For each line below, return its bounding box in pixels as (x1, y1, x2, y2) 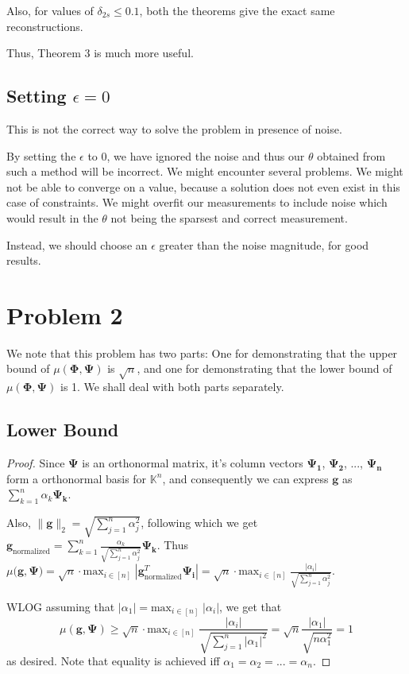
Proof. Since (6, 455, 65, 471)
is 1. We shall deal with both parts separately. (60, 378, 284, 395)
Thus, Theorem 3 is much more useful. (6, 45, 194, 61)
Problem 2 (6, 298, 123, 331)
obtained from (317, 147, 386, 164)
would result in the (6, 209, 98, 226)
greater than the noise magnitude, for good (159, 236, 369, 253)
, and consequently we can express (162, 470, 329, 486)
